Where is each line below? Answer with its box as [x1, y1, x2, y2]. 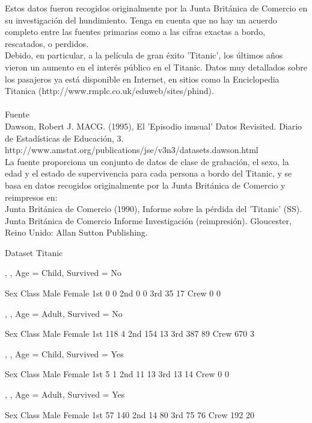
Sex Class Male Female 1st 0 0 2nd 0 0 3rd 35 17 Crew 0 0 [5, 287, 221, 299]
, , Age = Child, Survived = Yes [5, 347, 124, 360]
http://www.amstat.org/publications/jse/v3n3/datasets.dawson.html [5, 143, 258, 156]
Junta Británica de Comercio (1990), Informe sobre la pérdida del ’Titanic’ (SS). [5, 202, 302, 215]
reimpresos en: [5, 190, 58, 203]
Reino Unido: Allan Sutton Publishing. [5, 226, 148, 239]
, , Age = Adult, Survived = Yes [5, 388, 125, 401]
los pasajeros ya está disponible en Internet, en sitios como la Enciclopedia [5, 72, 280, 85]
